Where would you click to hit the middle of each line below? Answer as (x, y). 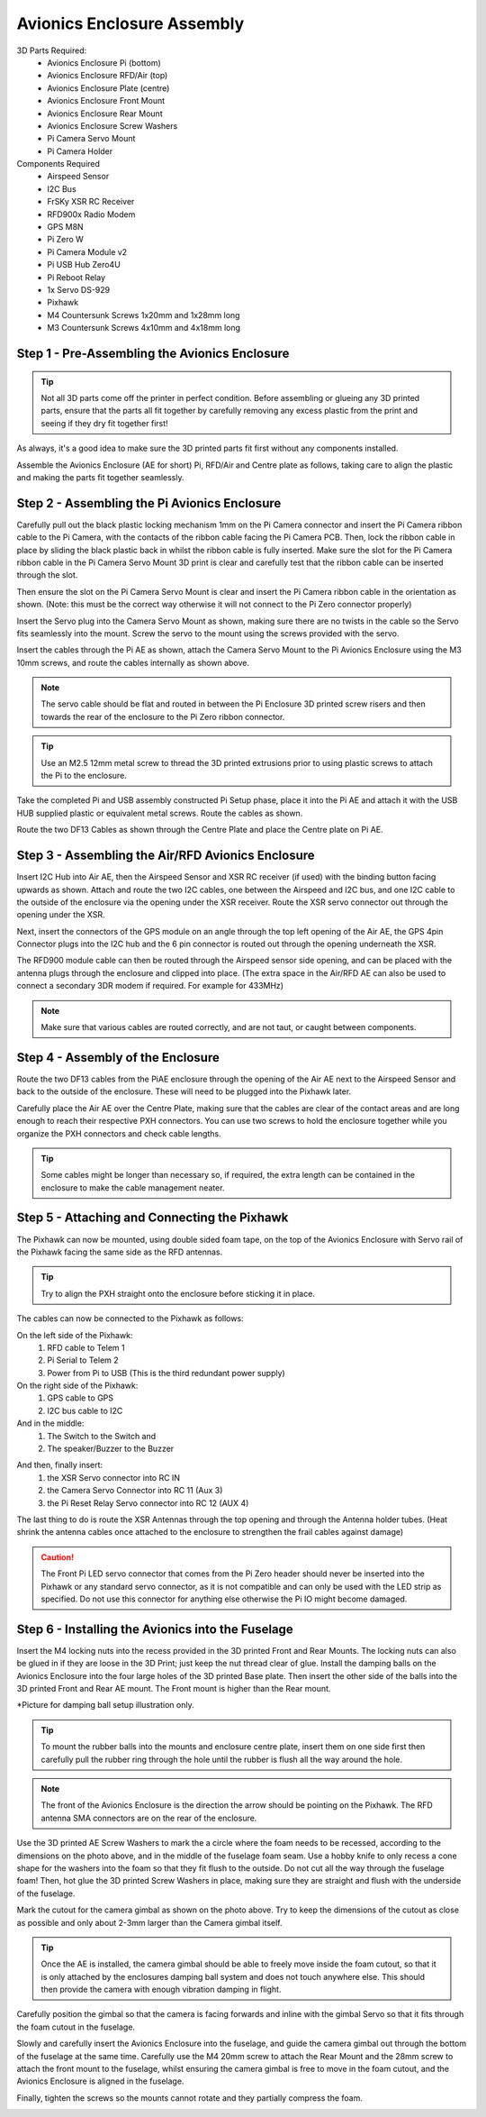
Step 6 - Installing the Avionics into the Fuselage (155, 1629)
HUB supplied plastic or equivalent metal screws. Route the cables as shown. (160, 813)
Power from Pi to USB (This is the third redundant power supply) (166, 1373)
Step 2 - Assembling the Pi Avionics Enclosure (149, 503)
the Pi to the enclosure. (84, 776)
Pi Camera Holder (80, 151)
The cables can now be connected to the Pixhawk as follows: (130, 1319)
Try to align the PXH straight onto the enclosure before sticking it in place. (178, 1293)
